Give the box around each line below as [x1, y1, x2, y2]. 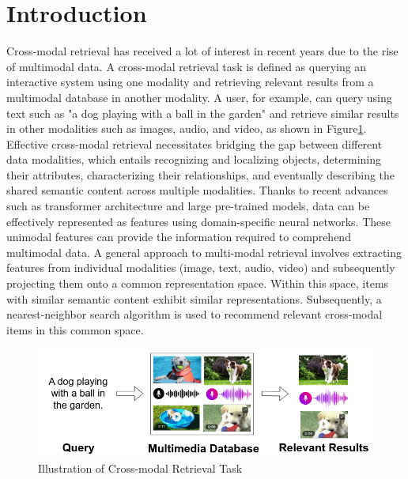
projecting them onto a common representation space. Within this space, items [6, 275, 389, 292]
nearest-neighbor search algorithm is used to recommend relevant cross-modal [6, 306, 383, 322]
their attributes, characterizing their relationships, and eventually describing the [6, 166, 395, 183]
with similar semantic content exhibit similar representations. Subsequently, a [6, 290, 382, 307]
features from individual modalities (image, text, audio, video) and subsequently [6, 259, 395, 276]
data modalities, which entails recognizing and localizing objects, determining [6, 151, 381, 168]
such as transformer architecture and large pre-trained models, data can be [6, 198, 370, 214]
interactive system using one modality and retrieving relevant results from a [6, 74, 374, 90]
